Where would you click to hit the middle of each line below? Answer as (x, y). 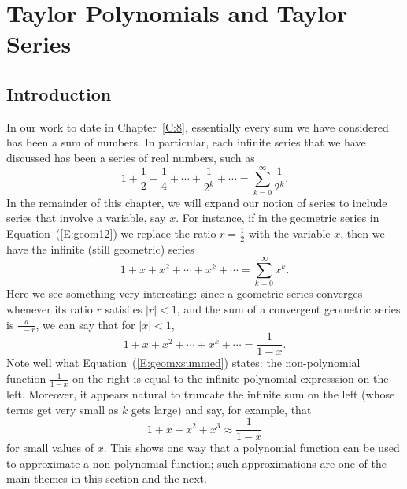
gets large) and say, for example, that (221, 409)
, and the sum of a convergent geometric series (289, 309)
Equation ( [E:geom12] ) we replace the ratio (111, 233)
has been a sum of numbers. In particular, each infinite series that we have (186, 142)
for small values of (50, 448)
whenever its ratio (50, 309)
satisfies (124, 309)
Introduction (59, 93)
